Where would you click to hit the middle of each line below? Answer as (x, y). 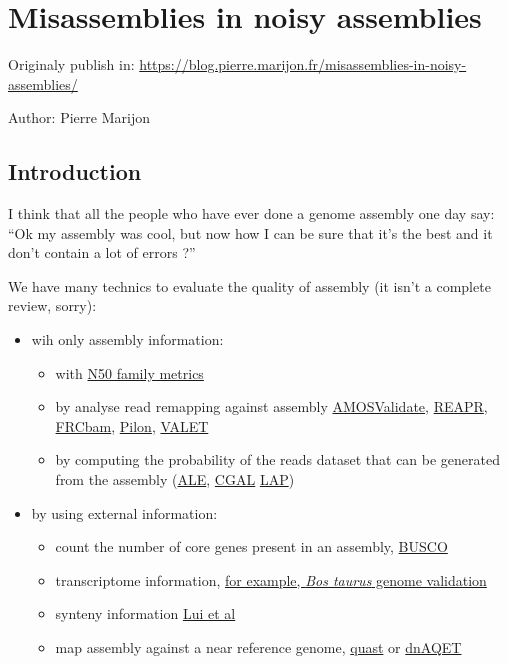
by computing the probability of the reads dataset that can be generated (277, 459)
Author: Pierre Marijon (79, 117)
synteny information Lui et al (145, 613)
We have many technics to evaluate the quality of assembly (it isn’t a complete (249, 285)
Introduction (75, 171)
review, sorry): (52, 305)
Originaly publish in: (71, 64)
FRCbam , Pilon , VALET (132, 425)
